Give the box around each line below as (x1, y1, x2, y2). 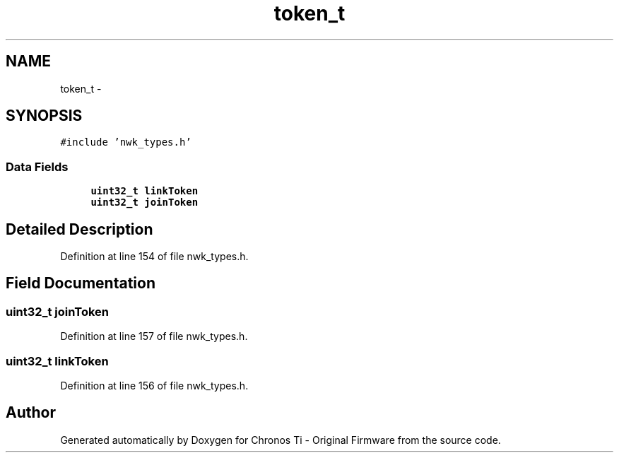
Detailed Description (6, 220, 153, 238)
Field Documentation (6, 274, 155, 293)
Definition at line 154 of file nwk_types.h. (60, 250, 249, 263)
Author (6, 404, 56, 422)
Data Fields (6, 159, 69, 174)
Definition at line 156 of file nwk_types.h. (60, 380, 249, 392)
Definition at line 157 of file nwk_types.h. (60, 330, 248, 343)
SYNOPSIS (6, 107, 83, 125)
